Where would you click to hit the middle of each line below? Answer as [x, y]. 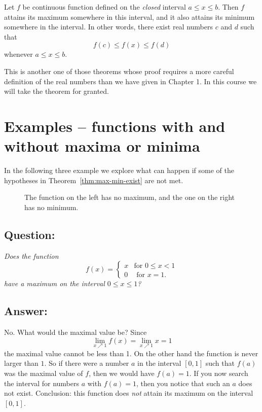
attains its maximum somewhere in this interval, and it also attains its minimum [129, 16]
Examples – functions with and [115, 126]
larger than [21, 363]
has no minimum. [51, 207]
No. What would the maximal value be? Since [76, 332]
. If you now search [219, 373]
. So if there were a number [87, 363]
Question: [30, 234]
